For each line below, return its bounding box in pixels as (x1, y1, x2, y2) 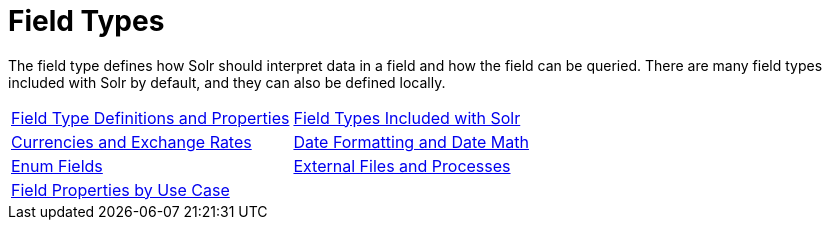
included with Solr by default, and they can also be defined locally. (8, 73, 446, 91)
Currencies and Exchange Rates (11, 131, 252, 152)
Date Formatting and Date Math (293, 131, 529, 152)
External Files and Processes (293, 155, 511, 176)
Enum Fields (11, 155, 103, 176)
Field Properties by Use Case (11, 179, 230, 200)
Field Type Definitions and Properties (11, 107, 290, 128)
